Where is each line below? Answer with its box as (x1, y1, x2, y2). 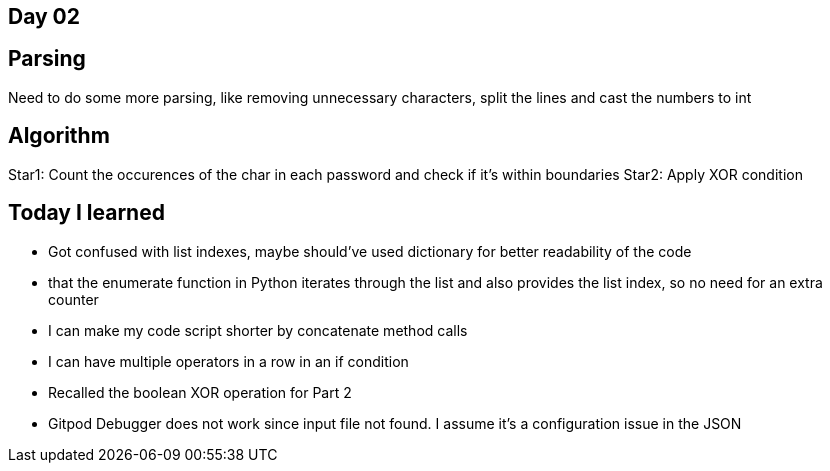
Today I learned (8, 200, 165, 226)
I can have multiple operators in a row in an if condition (48, 352, 409, 370)
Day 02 (8, 4, 81, 29)
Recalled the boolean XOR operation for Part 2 (48, 383, 352, 401)
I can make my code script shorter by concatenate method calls (48, 321, 468, 339)
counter (48, 290, 99, 308)
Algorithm (8, 123, 110, 149)
